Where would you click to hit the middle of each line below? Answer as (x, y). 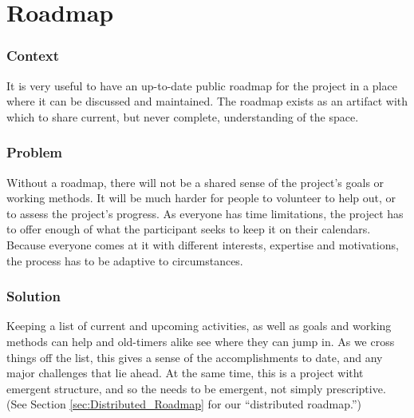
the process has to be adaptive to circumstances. (125, 260)
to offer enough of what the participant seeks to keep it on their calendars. (189, 229)
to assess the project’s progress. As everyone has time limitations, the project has (205, 213)
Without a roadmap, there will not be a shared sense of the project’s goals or (195, 182)
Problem (34, 152)
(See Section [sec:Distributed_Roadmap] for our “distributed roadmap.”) (184, 404)
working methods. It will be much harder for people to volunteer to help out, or (201, 198)
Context (33, 56)
